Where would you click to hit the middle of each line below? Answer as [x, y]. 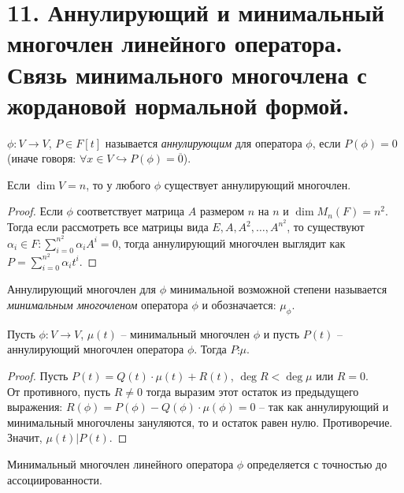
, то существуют [326, 227]
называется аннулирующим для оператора [204, 142]
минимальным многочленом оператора [98, 304]
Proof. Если [35, 211]
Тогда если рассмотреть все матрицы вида [108, 227]
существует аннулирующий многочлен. [258, 184]
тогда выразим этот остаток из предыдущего [252, 391]
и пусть [282, 333]
